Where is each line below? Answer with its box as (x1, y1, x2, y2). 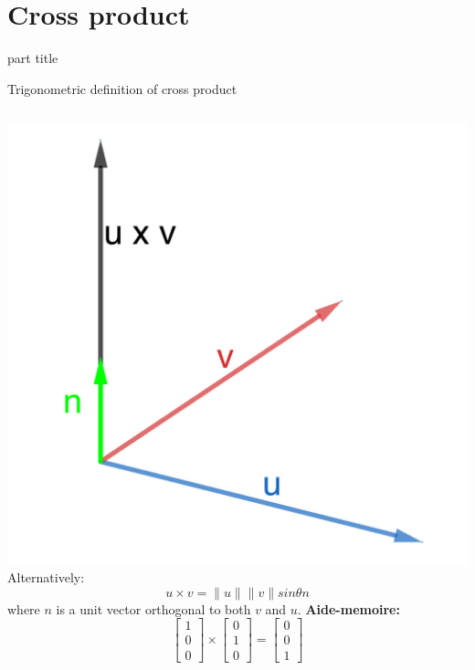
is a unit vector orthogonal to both (56, 599, 251, 618)
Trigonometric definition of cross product (7, 79, 237, 98)
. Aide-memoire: (297, 599, 400, 618)
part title (7, 48, 58, 68)
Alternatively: (7, 568, 85, 587)
